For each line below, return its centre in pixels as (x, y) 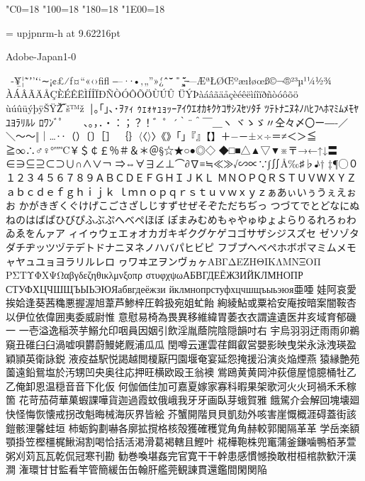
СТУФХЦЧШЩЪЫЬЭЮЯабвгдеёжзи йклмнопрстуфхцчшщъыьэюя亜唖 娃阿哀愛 (181, 288)
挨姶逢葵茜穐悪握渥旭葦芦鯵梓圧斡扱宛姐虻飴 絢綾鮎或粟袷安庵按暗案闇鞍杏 (181, 303)
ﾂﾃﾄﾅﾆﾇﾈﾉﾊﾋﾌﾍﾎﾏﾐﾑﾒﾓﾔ (312, 107)
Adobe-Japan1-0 (41, 56)
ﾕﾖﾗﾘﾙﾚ (21, 122)
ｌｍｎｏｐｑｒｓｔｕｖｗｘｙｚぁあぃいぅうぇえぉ (237, 191)
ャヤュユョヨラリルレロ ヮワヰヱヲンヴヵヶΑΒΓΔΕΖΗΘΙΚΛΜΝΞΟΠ (163, 261)
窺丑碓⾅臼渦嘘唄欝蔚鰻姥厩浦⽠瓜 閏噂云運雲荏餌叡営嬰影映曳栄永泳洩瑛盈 (181, 344)
